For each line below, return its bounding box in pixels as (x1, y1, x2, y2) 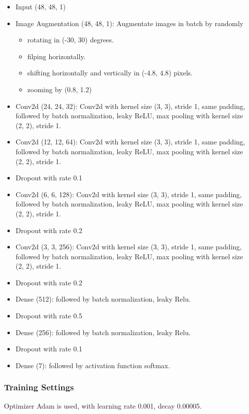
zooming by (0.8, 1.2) (27, 84, 92, 94)
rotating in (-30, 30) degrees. (27, 34, 114, 45)
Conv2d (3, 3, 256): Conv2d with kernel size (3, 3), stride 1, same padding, (15, 241, 242, 252)
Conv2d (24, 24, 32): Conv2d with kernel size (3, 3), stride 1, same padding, (15, 101, 246, 111)
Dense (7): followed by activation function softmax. (15, 360, 170, 370)
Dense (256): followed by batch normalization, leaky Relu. (15, 327, 191, 337)
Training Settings (4, 381, 74, 393)
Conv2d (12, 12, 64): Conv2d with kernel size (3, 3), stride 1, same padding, (15, 137, 246, 147)
